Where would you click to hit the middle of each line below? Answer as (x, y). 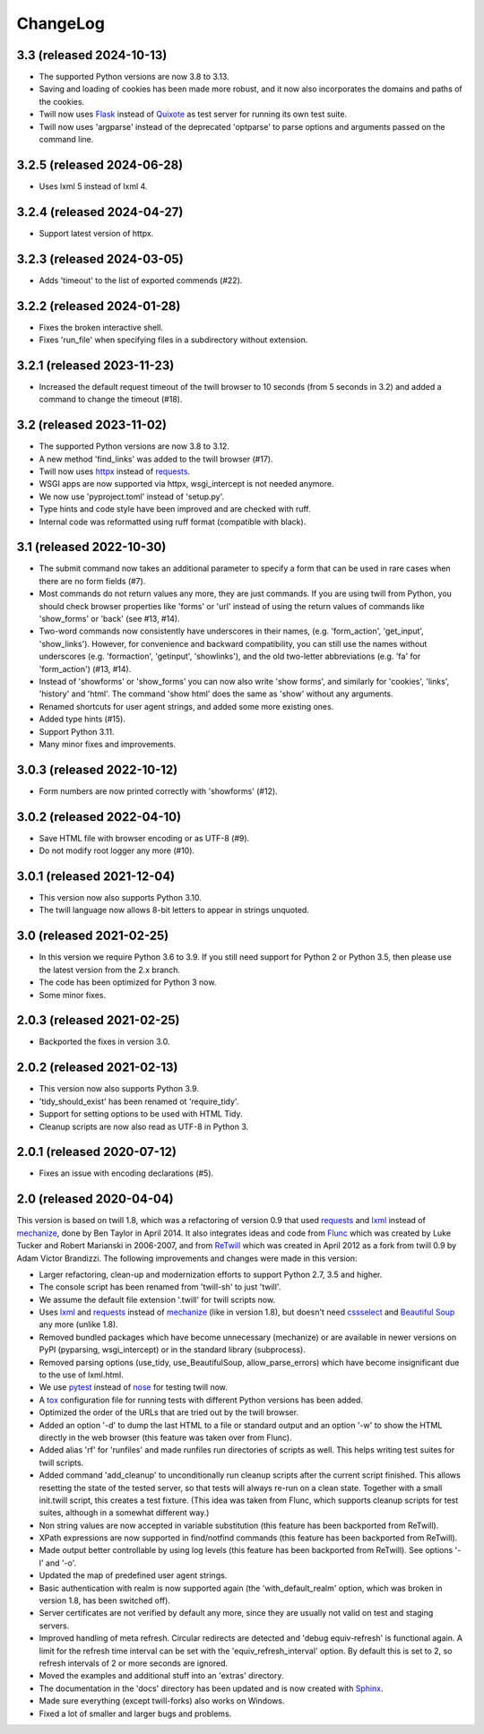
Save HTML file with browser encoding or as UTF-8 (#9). (144, 838)
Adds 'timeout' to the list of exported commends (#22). (141, 280)
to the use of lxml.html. (82, 1375)
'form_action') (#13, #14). (85, 669)
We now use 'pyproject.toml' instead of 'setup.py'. (132, 496)
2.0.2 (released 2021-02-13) (97, 1068)
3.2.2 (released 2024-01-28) (99, 306)
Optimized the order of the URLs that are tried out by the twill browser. (169, 1412)
